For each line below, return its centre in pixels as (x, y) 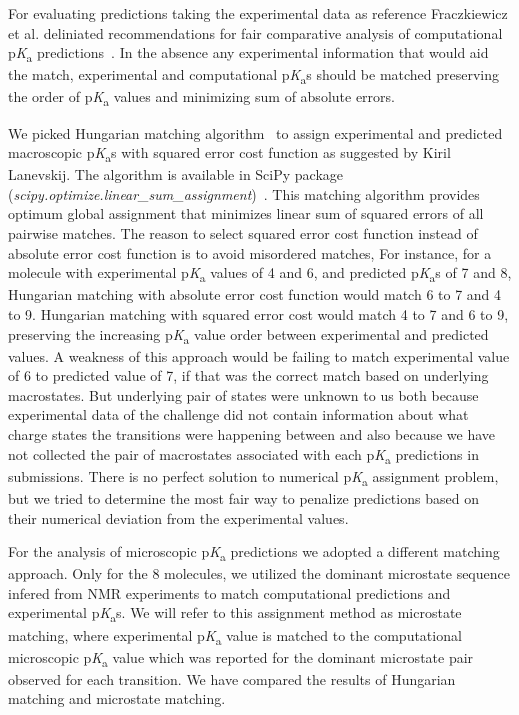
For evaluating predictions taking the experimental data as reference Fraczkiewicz (258, 13)
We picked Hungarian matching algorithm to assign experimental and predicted (255, 132)
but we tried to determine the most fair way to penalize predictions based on (243, 497)
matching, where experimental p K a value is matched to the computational (235, 636)
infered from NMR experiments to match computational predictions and (229, 592)
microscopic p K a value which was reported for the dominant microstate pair (241, 658)
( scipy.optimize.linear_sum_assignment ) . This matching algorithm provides (244, 193)
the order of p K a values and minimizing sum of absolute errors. (201, 98)
